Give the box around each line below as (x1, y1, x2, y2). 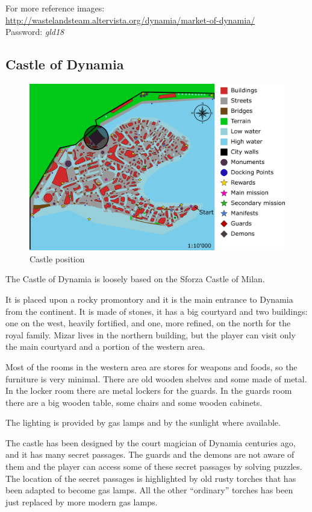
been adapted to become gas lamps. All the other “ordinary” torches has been (5, 484, 293, 496)
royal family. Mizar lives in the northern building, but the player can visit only (5, 328, 296, 341)
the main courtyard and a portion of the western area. (5, 340, 205, 353)
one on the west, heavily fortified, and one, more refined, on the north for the (5, 317, 291, 329)
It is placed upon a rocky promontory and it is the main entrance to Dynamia (5, 292, 293, 305)
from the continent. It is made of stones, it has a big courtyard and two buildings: (5, 305, 308, 317)
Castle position (30, 252, 85, 265)
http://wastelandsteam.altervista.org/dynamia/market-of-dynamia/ (5, 13, 255, 26)
